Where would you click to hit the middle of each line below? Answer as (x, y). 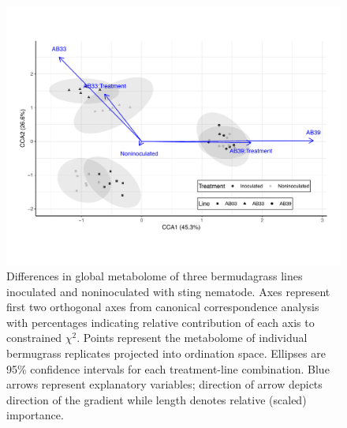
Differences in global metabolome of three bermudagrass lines (155, 276)
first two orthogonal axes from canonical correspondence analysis (163, 307)
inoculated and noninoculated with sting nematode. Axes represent (168, 291)
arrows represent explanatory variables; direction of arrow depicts (164, 384)
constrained (34, 338)
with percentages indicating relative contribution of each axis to (160, 322)
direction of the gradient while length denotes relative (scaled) (157, 399)
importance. (35, 415)
